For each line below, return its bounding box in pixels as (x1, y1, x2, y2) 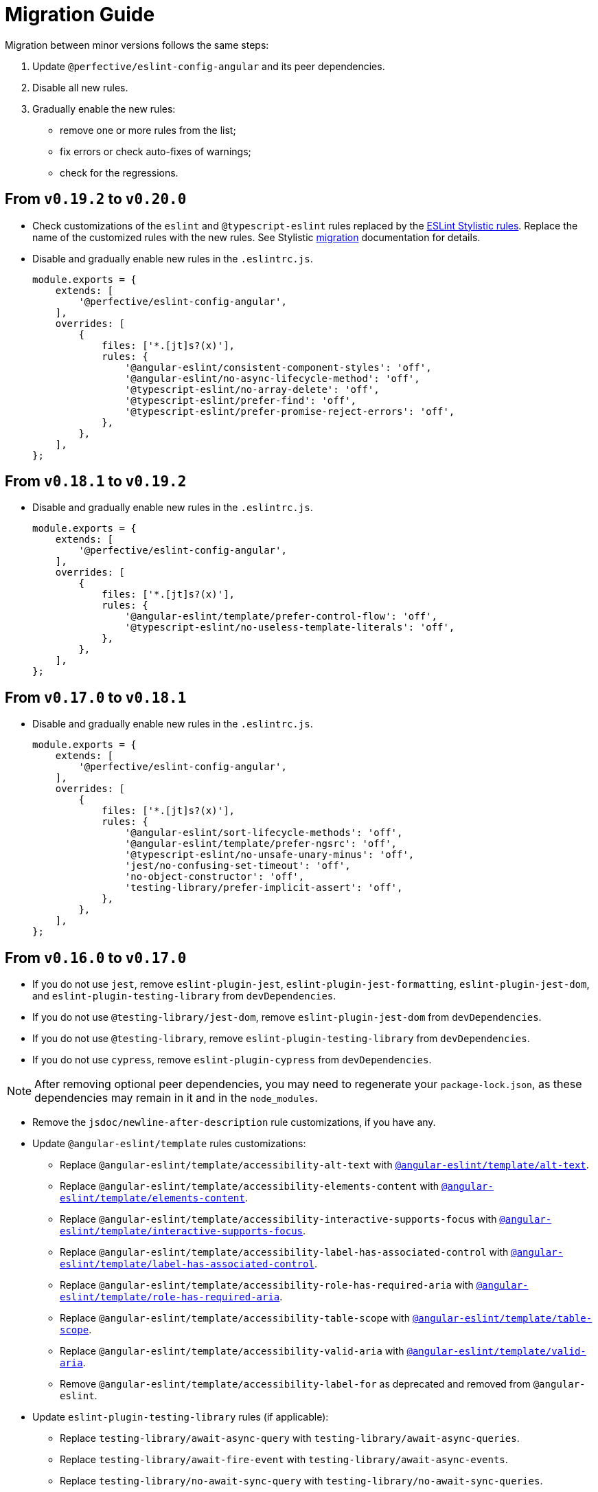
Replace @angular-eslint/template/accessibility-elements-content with (60, 1180, 439, 1193)
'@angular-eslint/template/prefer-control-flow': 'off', (124, 611, 438, 622)
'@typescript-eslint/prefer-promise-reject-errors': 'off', (124, 405, 455, 417)
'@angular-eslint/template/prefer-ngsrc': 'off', (124, 838, 398, 850)
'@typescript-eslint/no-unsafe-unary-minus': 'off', (124, 849, 415, 861)
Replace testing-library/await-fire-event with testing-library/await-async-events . (60, 1454, 508, 1466)
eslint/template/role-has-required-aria (60, 1291, 280, 1303)
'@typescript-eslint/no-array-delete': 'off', (124, 383, 380, 395)
